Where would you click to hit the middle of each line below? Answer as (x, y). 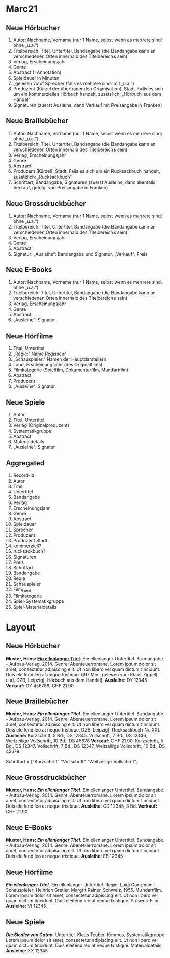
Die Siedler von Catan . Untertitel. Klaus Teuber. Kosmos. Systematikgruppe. (86, 935)
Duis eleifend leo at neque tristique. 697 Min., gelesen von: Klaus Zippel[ (82, 674)
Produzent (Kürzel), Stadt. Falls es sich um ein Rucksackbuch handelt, (87, 171)
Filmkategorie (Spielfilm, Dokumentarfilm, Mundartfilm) (71, 370)
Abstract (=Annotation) (37, 72)
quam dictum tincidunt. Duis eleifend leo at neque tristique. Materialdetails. (84, 945)
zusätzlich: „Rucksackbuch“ (42, 177)
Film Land (22, 590)
